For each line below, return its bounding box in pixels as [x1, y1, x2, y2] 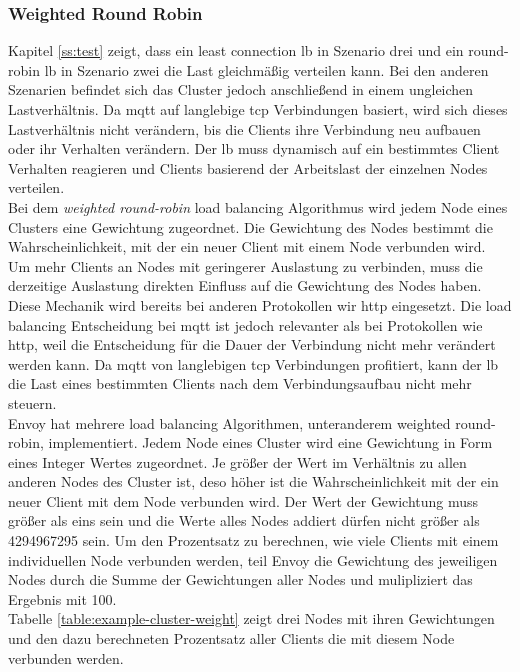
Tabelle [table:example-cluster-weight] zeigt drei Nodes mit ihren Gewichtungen [8, 608, 495, 629]
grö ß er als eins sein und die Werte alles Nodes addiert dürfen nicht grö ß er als [8, 510, 480, 531]
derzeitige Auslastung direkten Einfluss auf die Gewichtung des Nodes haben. [8, 275, 482, 296]
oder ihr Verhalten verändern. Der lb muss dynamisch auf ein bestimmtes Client [8, 138, 500, 159]
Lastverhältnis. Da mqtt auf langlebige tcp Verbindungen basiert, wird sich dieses [8, 99, 508, 119]
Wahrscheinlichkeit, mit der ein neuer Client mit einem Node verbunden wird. [8, 236, 486, 257]
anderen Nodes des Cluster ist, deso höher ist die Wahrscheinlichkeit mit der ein [8, 471, 499, 492]
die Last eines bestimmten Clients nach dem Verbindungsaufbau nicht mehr [8, 373, 472, 394]
